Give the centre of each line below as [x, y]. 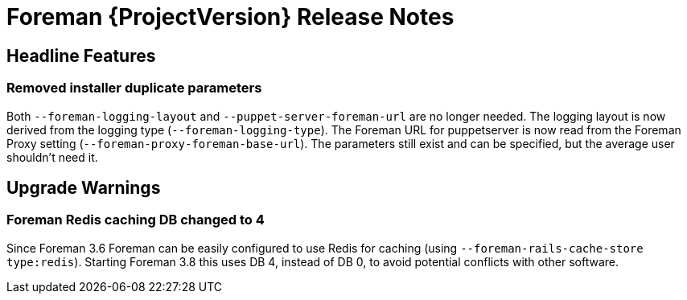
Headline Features [81, 55]
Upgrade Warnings [84, 187]
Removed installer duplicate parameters [134, 88]
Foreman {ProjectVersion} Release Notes [230, 17]
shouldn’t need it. [52, 157]
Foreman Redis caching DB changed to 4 [136, 220]
